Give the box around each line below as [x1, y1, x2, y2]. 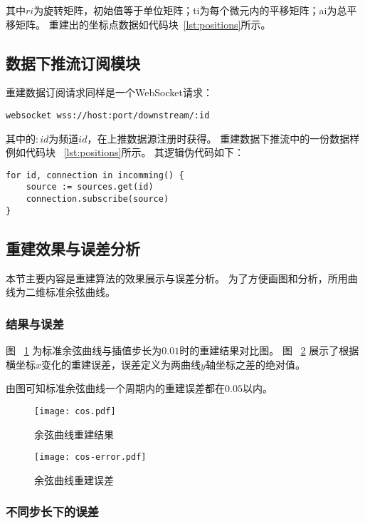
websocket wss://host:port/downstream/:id [6, 110, 210, 120]
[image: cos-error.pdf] [34, 452, 147, 463]
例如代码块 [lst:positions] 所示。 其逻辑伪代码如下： [6, 145, 245, 160]
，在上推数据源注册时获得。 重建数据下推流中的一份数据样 [87, 130, 360, 145]
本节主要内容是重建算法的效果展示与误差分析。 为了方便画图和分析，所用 [6, 270, 348, 285]
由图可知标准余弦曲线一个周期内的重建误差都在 [6, 381, 225, 396]
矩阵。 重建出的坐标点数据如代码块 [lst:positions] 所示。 [15, 16, 271, 31]
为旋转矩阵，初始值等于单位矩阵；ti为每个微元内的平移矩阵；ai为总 [33, 3, 347, 17]
